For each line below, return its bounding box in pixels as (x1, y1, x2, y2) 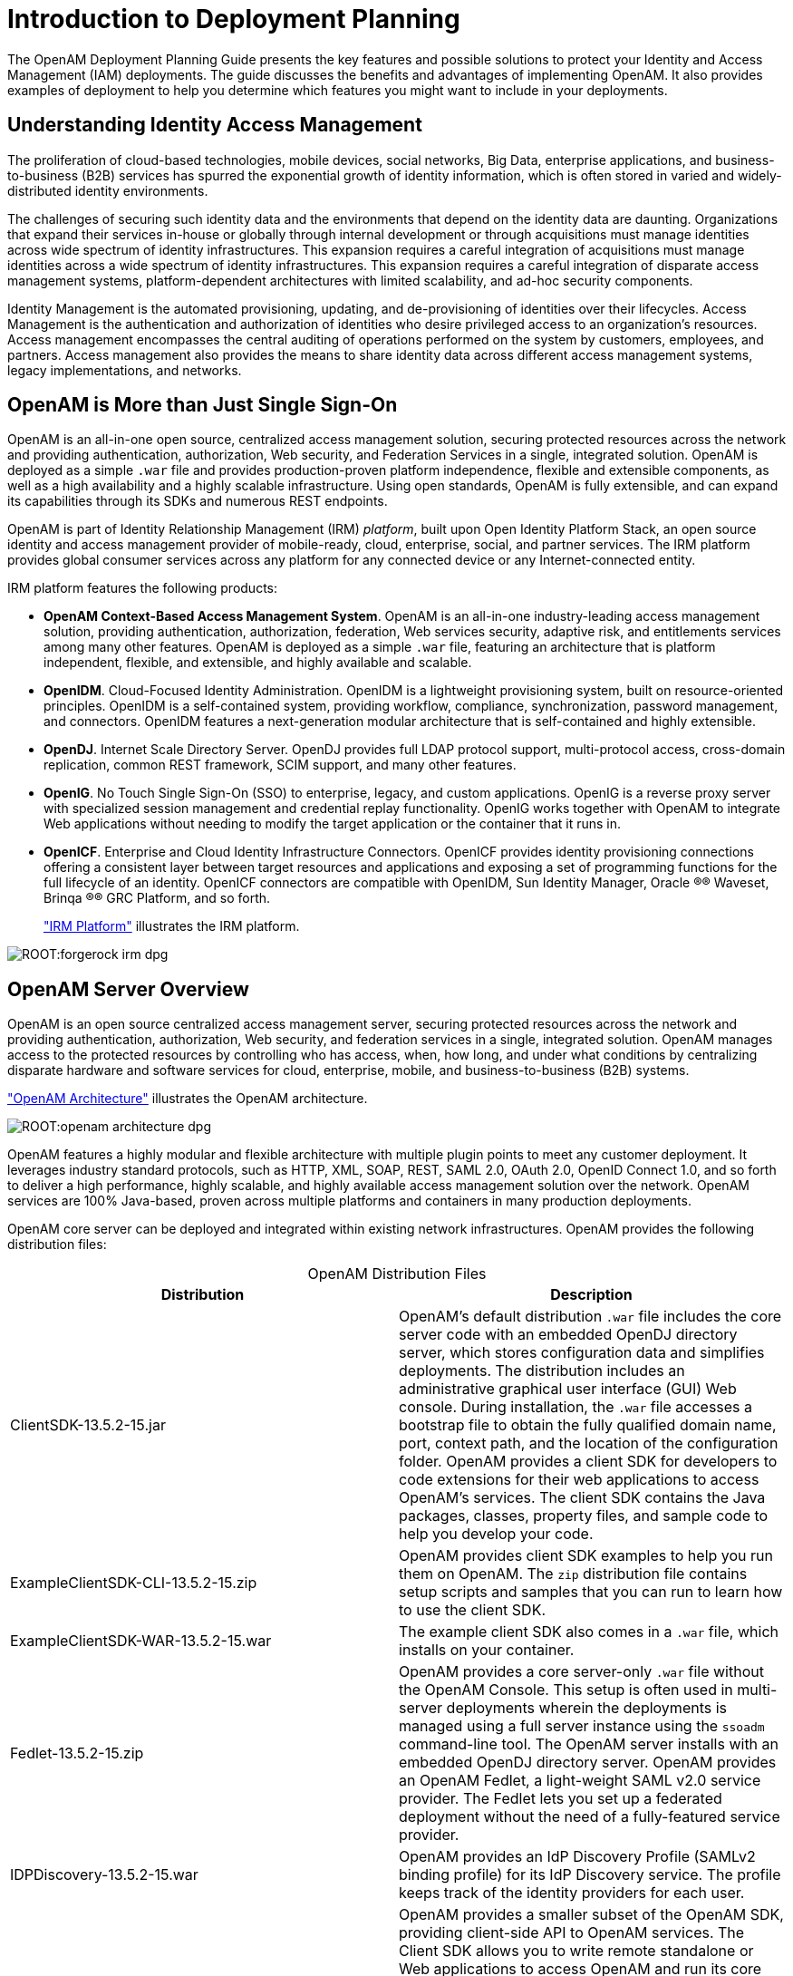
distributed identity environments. (7, 182, 208, 199)
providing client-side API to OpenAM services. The (399, 1923, 745, 1942)
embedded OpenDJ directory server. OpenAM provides (399, 1753, 777, 1772)
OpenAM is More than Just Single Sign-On (7, 393, 398, 417)
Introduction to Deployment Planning (7, 4, 460, 34)
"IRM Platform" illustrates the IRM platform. (44, 918, 300, 935)
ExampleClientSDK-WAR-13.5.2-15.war (10, 1632, 272, 1651)
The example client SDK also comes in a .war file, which (399, 1622, 778, 1642)
